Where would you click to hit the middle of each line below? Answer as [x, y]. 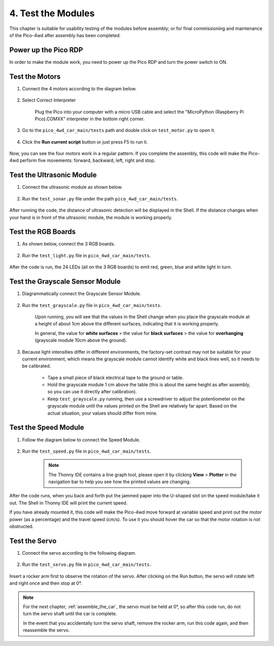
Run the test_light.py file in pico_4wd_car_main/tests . [87, 255]
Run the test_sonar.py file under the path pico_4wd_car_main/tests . [100, 198]
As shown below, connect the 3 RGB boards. [68, 244]
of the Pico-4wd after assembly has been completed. [65, 35]
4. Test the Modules [52, 13]
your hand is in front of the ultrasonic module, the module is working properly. [91, 217]
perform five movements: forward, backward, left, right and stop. [88, 160]
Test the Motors [35, 76]
